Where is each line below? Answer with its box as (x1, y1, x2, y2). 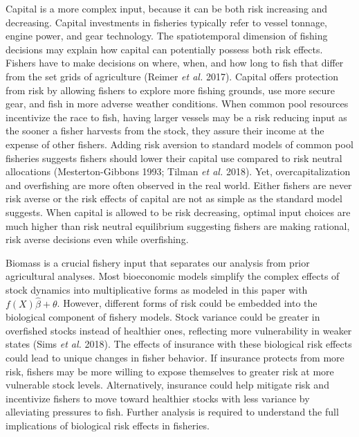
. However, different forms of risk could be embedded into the (57, 296, 317, 310)
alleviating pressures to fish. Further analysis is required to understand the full (6, 404, 339, 419)
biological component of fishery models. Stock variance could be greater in (6, 310, 320, 324)
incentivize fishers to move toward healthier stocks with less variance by (6, 391, 310, 405)
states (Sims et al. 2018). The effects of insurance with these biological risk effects (6, 337, 352, 351)
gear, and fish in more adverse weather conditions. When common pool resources (6, 96, 349, 111)
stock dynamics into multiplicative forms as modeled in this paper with (6, 282, 308, 296)
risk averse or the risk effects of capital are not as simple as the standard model (6, 191, 342, 206)
